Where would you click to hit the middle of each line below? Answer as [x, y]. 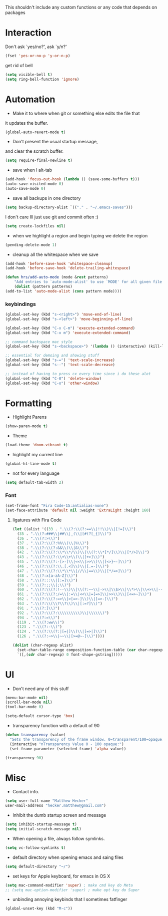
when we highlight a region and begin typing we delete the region [80, 235]
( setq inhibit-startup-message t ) [41, 824]
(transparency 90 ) [24, 758]
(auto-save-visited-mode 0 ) [34, 184]
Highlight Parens [29, 417]
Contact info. [26, 792]
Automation [30, 99]
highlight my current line [37, 455]
